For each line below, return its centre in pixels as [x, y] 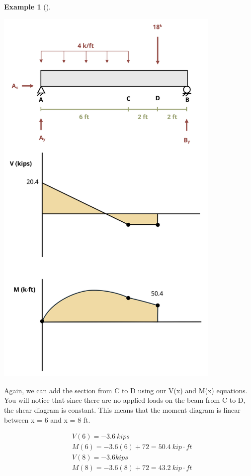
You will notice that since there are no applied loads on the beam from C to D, [125, 400]
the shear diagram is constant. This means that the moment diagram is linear [122, 410]
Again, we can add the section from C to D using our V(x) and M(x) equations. [126, 390]
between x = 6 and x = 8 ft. [47, 419]
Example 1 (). [27, 6]
